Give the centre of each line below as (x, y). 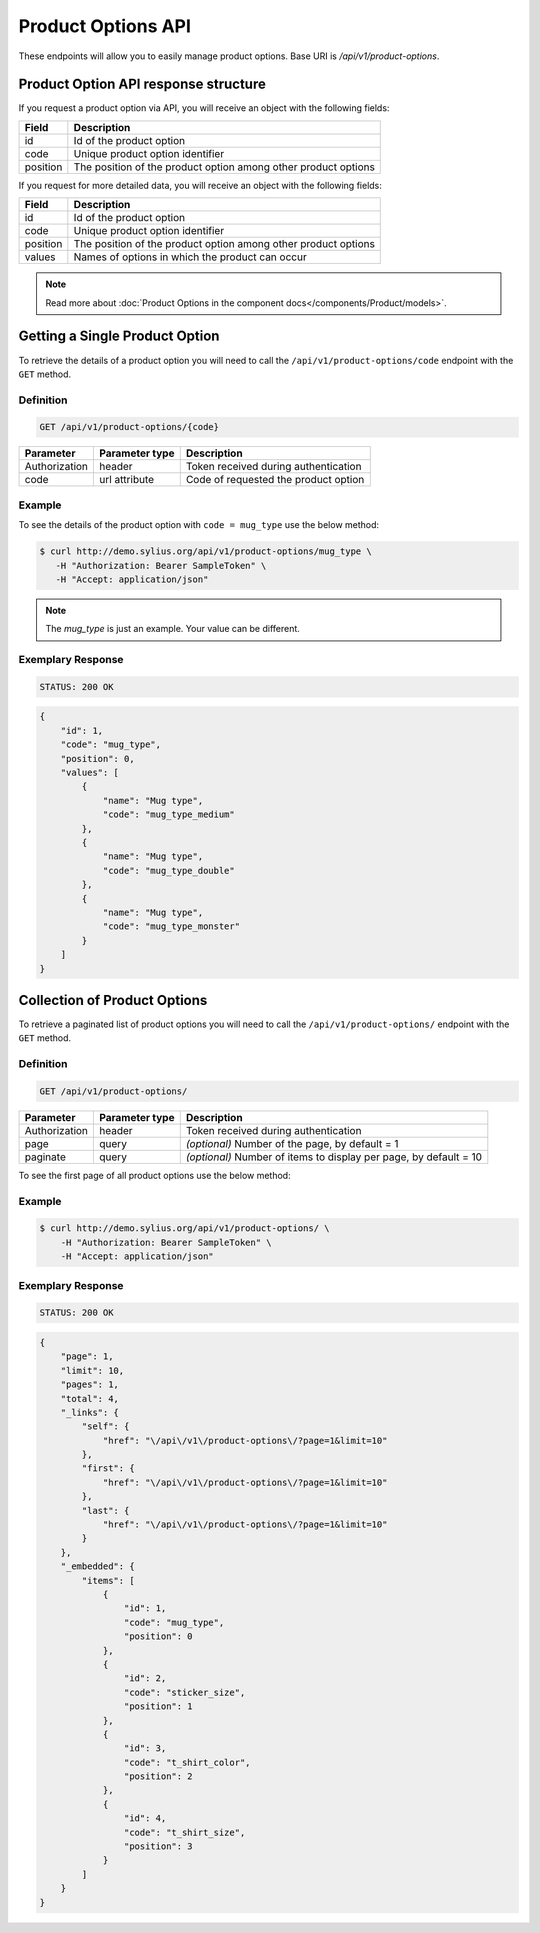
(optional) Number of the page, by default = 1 (292, 1143)
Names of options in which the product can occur (190, 257)
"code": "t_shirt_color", (187, 1762)
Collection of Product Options (113, 1000)
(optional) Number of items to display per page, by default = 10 (334, 1157)
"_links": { (90, 1412)
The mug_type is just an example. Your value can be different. (172, 629)
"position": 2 (158, 1776)
